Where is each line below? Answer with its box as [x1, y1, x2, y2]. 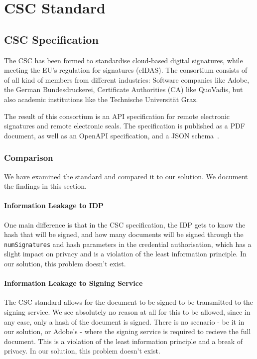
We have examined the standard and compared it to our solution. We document [4, 171, 248, 181]
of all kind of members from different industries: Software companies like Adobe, [4, 74, 250, 85]
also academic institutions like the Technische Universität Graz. [4, 94, 198, 104]
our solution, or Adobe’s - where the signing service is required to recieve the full [4, 326, 251, 337]
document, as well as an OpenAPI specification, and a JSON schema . [4, 130, 219, 140]
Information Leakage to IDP [4, 200, 104, 211]
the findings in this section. [4, 181, 87, 191]
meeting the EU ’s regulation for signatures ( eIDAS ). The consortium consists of [4, 65, 248, 75]
